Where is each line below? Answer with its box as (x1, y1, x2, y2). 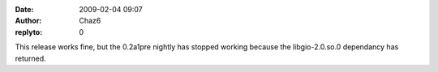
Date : (15, 5, 34, 14)
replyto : (15, 27, 43, 36)
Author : (15, 16, 42, 26)
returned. (15, 53, 46, 63)
